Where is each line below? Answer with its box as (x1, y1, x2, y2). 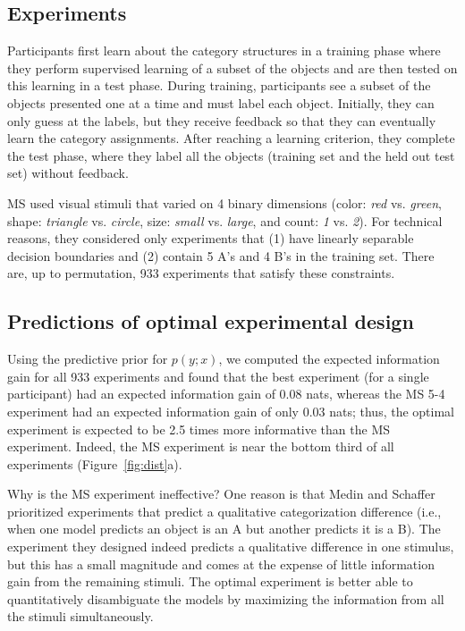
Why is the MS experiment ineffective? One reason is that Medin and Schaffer (7, 484, 435, 503)
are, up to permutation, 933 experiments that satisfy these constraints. (7, 264, 395, 282)
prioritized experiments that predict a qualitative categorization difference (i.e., (7, 501, 442, 520)
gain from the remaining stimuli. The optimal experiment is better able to (7, 572, 413, 591)
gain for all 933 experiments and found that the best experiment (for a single (7, 366, 429, 385)
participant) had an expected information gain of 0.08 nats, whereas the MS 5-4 (7, 384, 445, 403)
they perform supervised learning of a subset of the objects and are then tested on (7, 58, 458, 77)
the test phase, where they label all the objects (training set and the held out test (7, 146, 455, 164)
